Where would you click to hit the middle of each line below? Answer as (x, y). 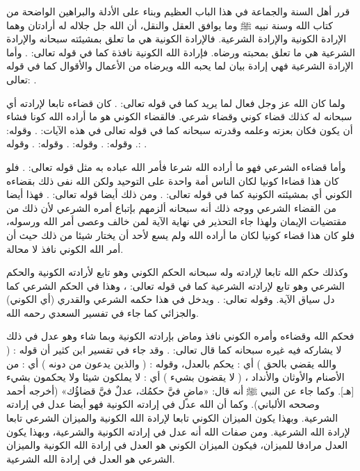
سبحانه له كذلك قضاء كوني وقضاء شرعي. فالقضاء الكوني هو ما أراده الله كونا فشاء (179, 116)
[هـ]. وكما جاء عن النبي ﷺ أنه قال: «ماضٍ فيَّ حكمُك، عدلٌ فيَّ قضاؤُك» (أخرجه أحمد (180, 390)
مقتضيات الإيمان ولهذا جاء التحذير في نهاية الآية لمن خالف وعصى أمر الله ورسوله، (177, 221)
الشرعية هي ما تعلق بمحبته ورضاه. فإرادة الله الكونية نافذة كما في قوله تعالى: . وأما (181, 52)
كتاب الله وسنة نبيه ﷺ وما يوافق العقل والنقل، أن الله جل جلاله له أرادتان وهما (170, 25)
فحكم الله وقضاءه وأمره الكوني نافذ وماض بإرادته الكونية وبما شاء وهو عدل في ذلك (180, 336)
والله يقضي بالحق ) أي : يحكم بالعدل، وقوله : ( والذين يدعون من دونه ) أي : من (171, 363)
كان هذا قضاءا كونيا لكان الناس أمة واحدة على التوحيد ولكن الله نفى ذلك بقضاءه (173, 180)
